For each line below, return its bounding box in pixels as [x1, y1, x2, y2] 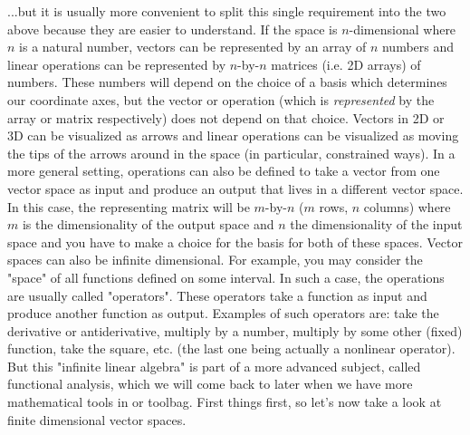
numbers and [381, 37, 455, 56]
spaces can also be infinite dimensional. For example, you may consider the [7, 250, 423, 269]
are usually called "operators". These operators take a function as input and [7, 285, 427, 304]
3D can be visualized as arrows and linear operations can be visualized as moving [7, 126, 459, 145]
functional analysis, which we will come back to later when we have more [7, 374, 413, 393]
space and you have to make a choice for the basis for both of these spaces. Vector [7, 232, 463, 251]
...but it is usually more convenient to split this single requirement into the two [7, 2, 446, 20]
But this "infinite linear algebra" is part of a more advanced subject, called [7, 356, 421, 375]
